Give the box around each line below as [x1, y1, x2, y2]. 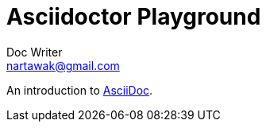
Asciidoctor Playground [6, 3, 261, 30]
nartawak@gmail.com [6, 58, 120, 72]
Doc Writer [6, 45, 63, 59]
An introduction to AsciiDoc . [6, 83, 153, 97]
